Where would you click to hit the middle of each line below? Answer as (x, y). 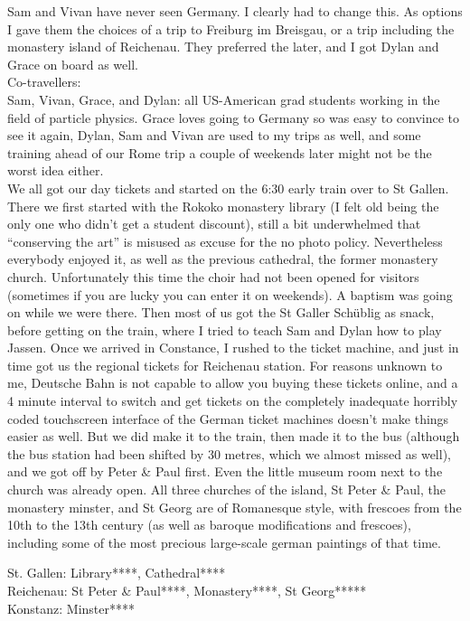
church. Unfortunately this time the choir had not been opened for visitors (213, 276)
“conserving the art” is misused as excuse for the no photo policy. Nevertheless (225, 241)
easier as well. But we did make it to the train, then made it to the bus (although (234, 436)
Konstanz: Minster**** (71, 608)
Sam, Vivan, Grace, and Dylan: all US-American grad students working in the (224, 99)
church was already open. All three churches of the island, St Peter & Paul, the (226, 489)
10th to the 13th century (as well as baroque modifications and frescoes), (209, 525)
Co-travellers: (44, 82)
